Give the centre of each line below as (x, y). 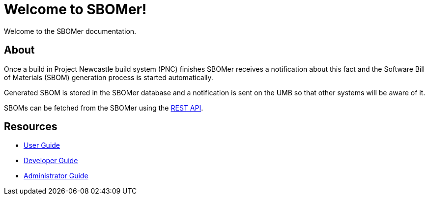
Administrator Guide (56, 176)
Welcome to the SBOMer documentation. (70, 31)
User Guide (42, 145)
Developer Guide (51, 161)
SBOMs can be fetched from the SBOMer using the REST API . (104, 108)
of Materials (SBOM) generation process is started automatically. (109, 77)
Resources (31, 127)
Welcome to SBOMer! (75, 9)
